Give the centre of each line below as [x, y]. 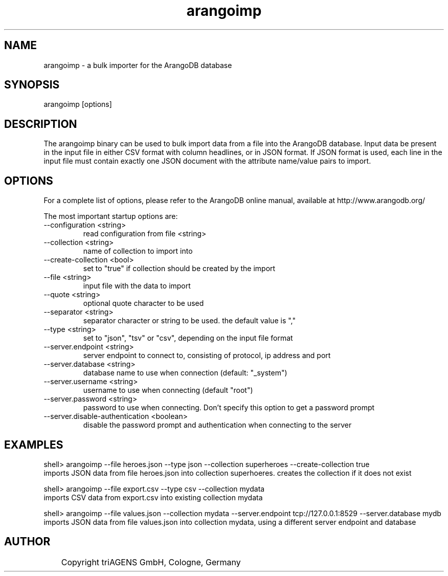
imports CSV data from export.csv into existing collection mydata [153, 497]
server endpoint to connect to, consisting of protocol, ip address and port [207, 356]
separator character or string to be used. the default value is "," [189, 321]
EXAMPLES [34, 445]
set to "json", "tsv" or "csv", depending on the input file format [188, 338]
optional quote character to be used [143, 303]
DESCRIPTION [41, 124]
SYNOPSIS [32, 85]
